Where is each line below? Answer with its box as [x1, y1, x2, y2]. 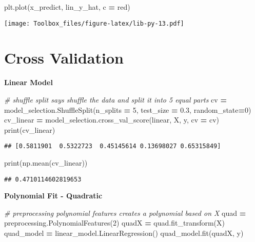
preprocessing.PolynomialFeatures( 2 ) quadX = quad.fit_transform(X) [4, 217, 225, 228]
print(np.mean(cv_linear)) [4, 157, 88, 168]
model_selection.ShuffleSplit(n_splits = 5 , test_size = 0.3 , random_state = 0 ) [4, 104, 251, 115]
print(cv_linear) [4, 124, 55, 135]
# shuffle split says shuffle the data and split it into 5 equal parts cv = [4, 94, 227, 105]
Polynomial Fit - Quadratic [4, 190, 103, 201]
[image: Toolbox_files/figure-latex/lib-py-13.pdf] [4, 19, 184, 27]
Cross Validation [4, 47, 124, 68]
